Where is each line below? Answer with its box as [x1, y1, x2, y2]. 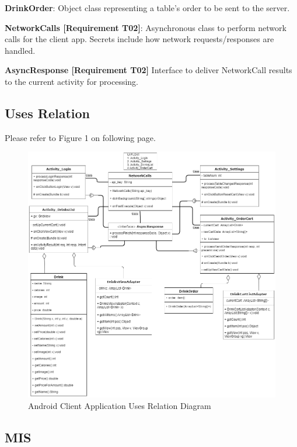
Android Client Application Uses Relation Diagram [28, 399, 211, 411]
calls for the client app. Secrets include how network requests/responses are [5, 33, 274, 45]
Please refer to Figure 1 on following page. [5, 131, 156, 143]
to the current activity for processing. [5, 75, 138, 87]
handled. [5, 44, 36, 56]
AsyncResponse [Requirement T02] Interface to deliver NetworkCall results [5, 64, 292, 76]
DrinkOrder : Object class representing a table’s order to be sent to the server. [5, 2, 290, 13]
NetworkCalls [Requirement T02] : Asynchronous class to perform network [5, 21, 286, 33]
